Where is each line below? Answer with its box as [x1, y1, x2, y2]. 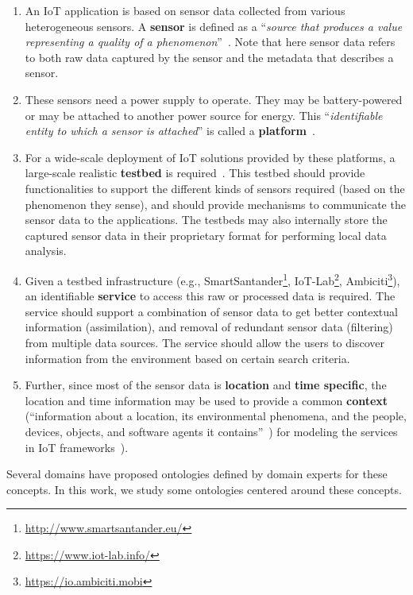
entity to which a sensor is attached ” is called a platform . [25, 122, 315, 139]
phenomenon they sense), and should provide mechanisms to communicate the [25, 195, 406, 212]
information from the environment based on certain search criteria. [25, 350, 350, 366]
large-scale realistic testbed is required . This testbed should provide [25, 164, 365, 181]
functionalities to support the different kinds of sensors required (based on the [25, 180, 405, 196]
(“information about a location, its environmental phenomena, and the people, [25, 408, 407, 424]
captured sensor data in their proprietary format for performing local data [25, 226, 387, 243]
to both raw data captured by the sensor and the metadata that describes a [25, 48, 394, 65]
